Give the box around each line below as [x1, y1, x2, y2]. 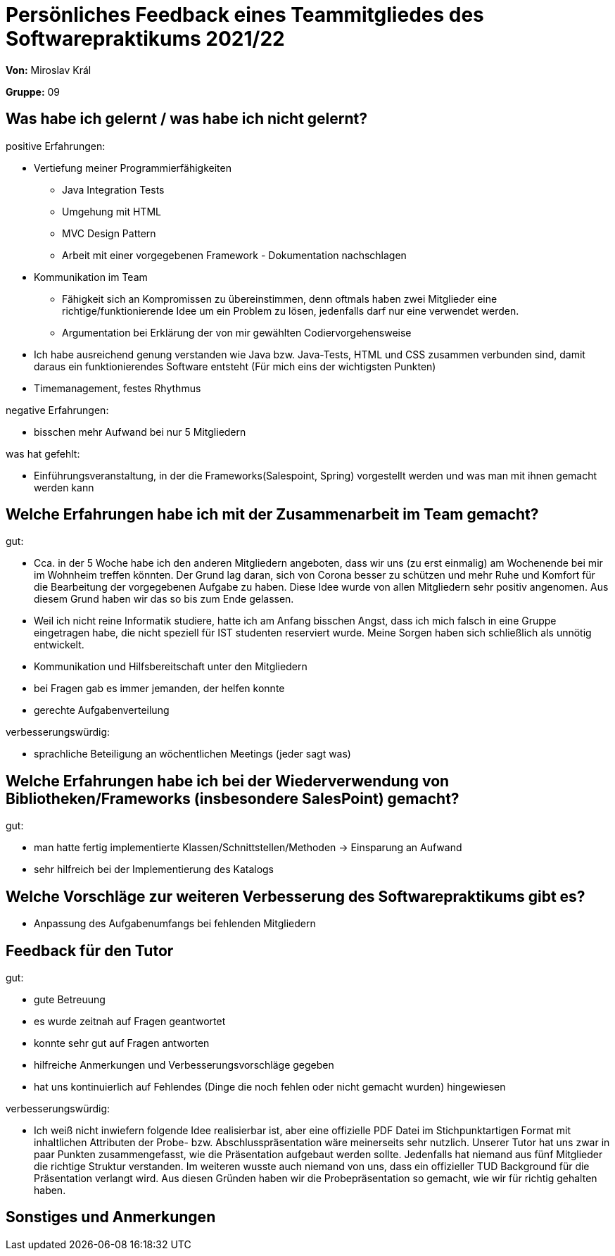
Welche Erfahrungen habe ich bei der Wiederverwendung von [6, 772, 450, 790]
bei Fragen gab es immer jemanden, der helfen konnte [34, 682, 285, 695]
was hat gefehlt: [6, 447, 80, 460]
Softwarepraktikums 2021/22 [6, 27, 285, 51]
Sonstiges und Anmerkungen [6, 1208, 216, 1226]
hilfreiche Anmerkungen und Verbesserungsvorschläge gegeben [34, 1058, 334, 1071]
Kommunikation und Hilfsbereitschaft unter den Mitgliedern [34, 660, 307, 673]
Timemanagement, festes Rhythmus [34, 382, 201, 394]
